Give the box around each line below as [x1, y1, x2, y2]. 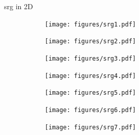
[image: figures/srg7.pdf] [45, 123, 136, 131]
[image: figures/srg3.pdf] [45, 55, 136, 62]
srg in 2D [4, 1, 33, 11]
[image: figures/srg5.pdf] [45, 89, 136, 97]
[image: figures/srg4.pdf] [45, 72, 136, 79]
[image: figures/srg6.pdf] [45, 106, 136, 114]
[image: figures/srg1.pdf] [45, 20, 136, 28]
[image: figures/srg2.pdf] [45, 38, 136, 45]
